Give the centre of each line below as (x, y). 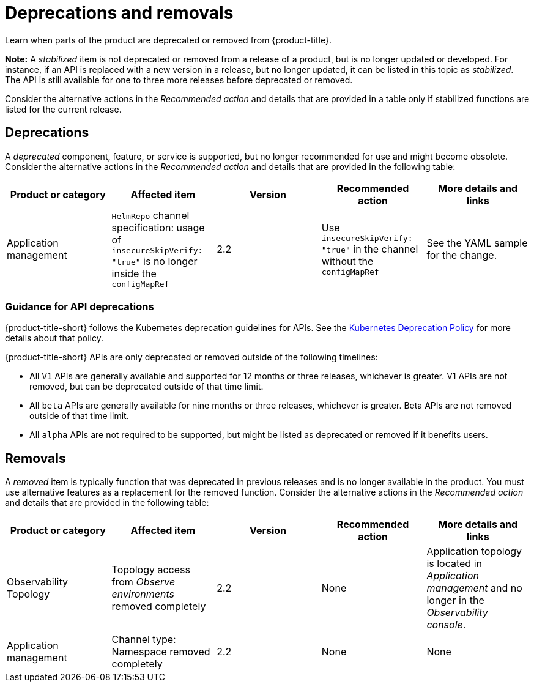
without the (347, 261)
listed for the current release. (63, 109)
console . (446, 625)
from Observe (143, 582)
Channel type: (144, 640)
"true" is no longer (154, 261)
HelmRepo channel (150, 215)
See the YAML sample (477, 243)
